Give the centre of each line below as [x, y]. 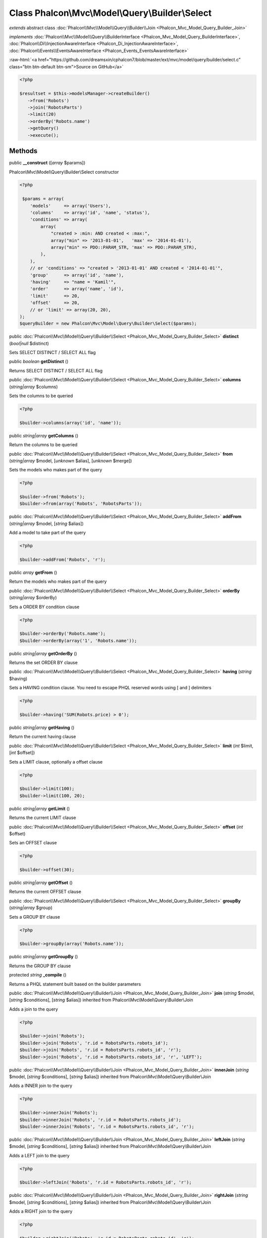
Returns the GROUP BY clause [40, 966]
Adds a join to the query [34, 1009]
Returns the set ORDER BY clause [43, 663]
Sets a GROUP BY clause [35, 917]
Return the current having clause [43, 737]
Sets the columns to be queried [41, 396]
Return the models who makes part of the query [58, 581]
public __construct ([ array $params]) [47, 163]
